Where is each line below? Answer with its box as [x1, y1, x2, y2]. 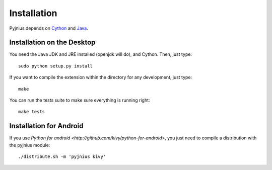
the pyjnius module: [9, 142, 50, 148]
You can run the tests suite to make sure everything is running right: [9, 97, 151, 103]
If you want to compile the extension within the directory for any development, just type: [9, 74, 192, 80]
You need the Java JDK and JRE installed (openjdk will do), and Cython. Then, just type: [9, 51, 192, 57]
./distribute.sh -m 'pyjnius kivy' [18, 154, 106, 159]
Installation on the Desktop [9, 38, 96, 47]
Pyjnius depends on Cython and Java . [9, 25, 88, 31]
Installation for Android [9, 122, 84, 130]
